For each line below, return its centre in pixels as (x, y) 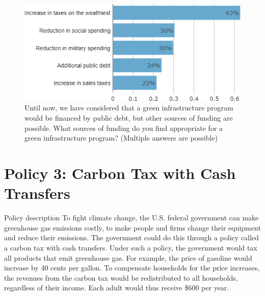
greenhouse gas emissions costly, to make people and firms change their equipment (132, 227)
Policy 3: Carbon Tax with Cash (120, 173)
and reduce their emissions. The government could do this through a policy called (131, 237)
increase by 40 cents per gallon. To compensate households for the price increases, (132, 268)
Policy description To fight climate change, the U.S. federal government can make (131, 218)
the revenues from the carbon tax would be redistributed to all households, (121, 277)
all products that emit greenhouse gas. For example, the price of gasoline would (128, 257)
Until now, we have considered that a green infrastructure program (129, 108)
